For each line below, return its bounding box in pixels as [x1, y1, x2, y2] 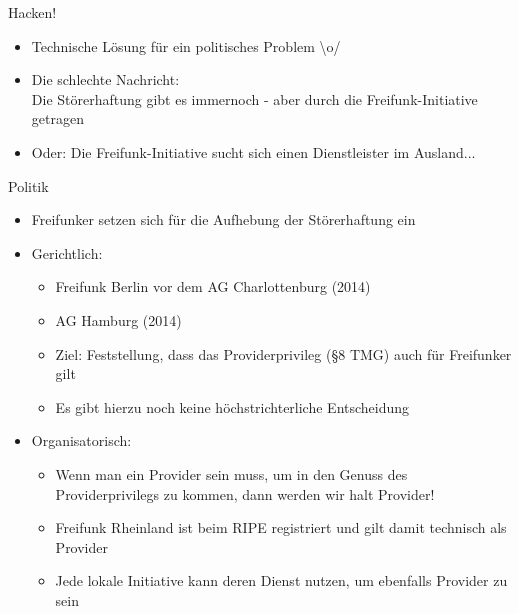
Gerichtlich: [31, 242, 103, 263]
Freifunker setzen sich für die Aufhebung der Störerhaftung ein [31, 209, 416, 230]
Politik [8, 175, 49, 196]
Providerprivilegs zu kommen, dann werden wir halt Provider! [55, 483, 435, 504]
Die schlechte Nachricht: [31, 69, 180, 90]
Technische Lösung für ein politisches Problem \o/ [31, 35, 341, 56]
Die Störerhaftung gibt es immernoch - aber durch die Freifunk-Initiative [31, 88, 478, 109]
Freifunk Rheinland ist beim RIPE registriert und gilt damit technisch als [55, 517, 507, 538]
